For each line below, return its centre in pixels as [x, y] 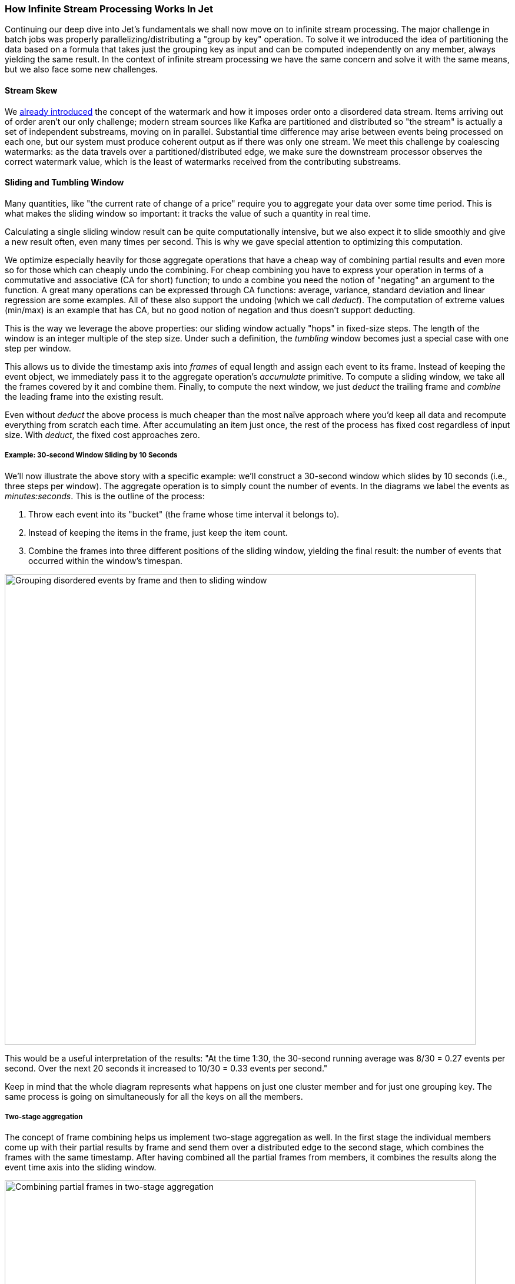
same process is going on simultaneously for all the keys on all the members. [154, 1096]
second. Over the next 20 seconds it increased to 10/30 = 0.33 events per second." [166, 1068]
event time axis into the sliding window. [81, 1167]
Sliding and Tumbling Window [64, 183]
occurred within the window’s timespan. [105, 560]
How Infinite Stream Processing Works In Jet [109, 9]
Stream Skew [31, 90]
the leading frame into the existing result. [84, 396]
